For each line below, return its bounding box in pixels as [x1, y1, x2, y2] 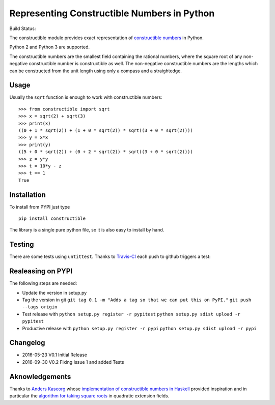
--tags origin [22, 304, 58, 310]
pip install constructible [18, 216, 86, 221]
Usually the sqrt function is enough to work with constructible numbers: [9, 94, 162, 100]
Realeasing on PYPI [9, 267, 73, 276]
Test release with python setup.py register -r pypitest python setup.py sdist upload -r [22, 311, 240, 317]
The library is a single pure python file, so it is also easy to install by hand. [9, 227, 164, 233]
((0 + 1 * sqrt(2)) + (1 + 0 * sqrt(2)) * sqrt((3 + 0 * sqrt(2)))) [18, 127, 193, 133]
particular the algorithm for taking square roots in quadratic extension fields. [9, 393, 170, 399]
